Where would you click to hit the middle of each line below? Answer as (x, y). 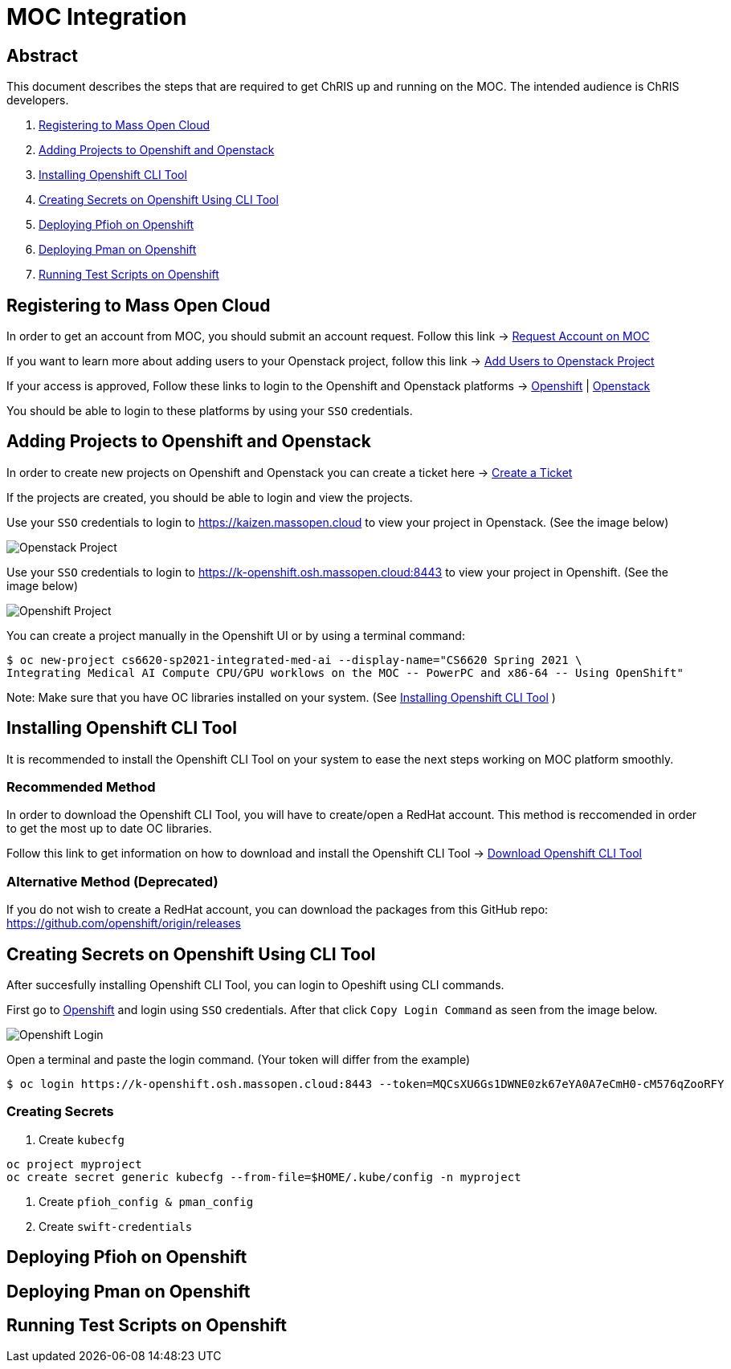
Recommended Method (81, 787)
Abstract (42, 55)
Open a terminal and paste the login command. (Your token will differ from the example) (239, 1060)
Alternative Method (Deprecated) (112, 881)
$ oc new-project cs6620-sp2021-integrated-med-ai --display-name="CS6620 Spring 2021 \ (294, 660)
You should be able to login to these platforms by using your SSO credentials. (210, 411)
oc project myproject (74, 1164)
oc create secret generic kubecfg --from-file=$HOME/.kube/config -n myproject (264, 1177)
